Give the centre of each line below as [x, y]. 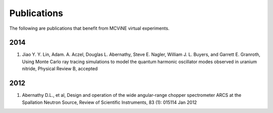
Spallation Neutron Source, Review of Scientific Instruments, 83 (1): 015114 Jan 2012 [109, 102]
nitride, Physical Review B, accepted [60, 69]
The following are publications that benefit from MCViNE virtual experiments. [89, 28]
